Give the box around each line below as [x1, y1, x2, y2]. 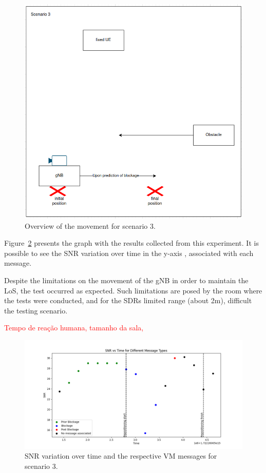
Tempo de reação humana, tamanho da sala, [4, 322, 144, 333]
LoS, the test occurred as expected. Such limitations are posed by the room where [4, 285, 262, 295]
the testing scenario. [4, 305, 68, 316]
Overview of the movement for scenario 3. [25, 220, 156, 231]
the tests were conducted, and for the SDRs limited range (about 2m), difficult [4, 295, 252, 306]
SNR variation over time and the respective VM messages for [25, 450, 217, 461]
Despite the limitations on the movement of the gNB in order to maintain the [4, 274, 249, 285]
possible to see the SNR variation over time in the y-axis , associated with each [4, 247, 254, 258]
